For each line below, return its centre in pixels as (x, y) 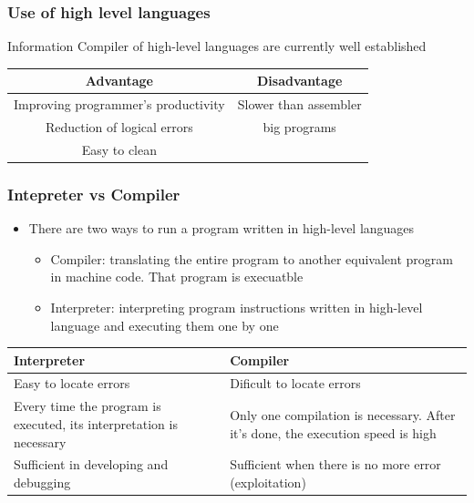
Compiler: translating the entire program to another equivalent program (252, 258)
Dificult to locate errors (295, 383)
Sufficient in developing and (91, 464)
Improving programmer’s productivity (119, 104)
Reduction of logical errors (119, 127)
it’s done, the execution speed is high (333, 432)
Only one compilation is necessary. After (343, 415)
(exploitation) (268, 482)
